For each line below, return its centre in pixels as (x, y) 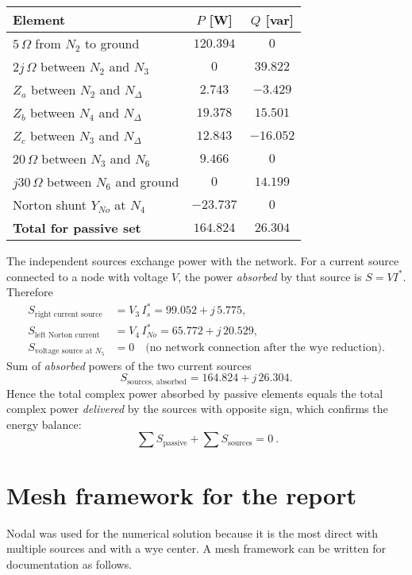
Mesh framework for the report (181, 494)
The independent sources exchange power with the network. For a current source (203, 260)
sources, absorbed (157, 382)
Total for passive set (77, 228)
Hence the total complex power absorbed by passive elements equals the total (195, 393)
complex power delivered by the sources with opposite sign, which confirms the (197, 409)
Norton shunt (50, 205)
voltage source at (64, 351)
